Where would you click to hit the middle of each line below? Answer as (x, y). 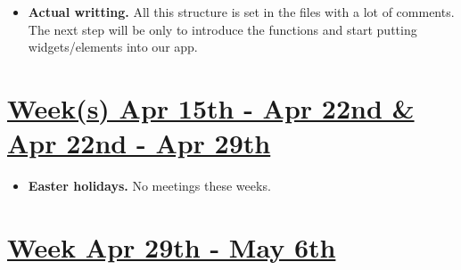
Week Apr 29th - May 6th (172, 246)
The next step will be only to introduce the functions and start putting (222, 29)
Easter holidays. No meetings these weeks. (149, 186)
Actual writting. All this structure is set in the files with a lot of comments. (241, 12)
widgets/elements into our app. (113, 47)
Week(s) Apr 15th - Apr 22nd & (211, 107)
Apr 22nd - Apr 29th (139, 143)
